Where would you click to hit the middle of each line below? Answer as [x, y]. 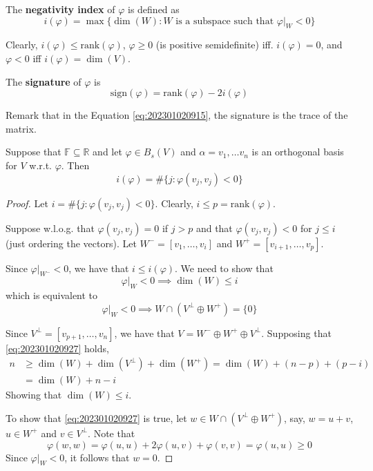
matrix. [21, 128]
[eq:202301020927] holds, [57, 348]
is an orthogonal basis [298, 152]
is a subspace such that [225, 21]
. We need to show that [224, 268]
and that [214, 228]
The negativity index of [60, 9]
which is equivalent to [52, 295]
